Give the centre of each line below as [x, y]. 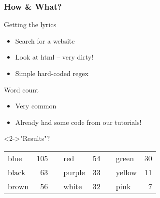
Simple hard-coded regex [52, 73]
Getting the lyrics [30, 24]
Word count [22, 89]
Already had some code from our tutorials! [78, 122]
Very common [36, 106]
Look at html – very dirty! [54, 57]
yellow [126, 172]
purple [74, 172]
